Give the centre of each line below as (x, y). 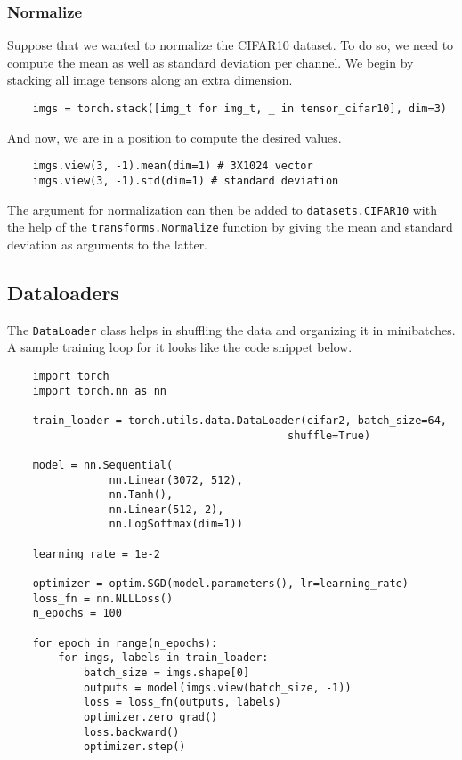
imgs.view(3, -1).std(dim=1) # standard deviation (186, 180)
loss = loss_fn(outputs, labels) (182, 703)
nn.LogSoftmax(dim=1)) (176, 524)
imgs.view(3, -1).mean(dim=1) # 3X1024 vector (173, 166)
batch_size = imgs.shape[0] (166, 673)
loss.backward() (131, 732)
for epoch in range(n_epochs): (125, 643)
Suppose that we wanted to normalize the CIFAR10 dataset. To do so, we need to (231, 45)
